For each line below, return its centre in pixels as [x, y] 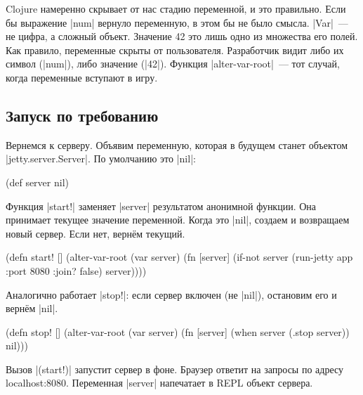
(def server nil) [37, 182]
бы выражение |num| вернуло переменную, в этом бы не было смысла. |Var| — [177, 22]
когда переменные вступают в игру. [82, 77]
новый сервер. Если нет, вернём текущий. [95, 233]
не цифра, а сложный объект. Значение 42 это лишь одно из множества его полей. [182, 36]
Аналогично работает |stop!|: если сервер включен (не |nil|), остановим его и [171, 294]
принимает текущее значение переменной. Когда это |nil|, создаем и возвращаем [178, 220]
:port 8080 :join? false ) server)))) [76, 270]
